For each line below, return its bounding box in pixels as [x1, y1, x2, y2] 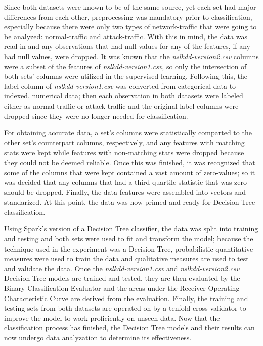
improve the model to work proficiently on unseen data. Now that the [4, 312, 220, 323]
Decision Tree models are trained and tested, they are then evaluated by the [4, 273, 240, 283]
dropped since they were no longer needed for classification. [4, 110, 188, 121]
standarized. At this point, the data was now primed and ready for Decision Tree [4, 196, 255, 207]
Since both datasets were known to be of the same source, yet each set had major [4, 2, 256, 12]
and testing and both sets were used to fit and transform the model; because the [4, 233, 253, 244]
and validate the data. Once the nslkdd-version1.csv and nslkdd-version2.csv [4, 263, 240, 273]
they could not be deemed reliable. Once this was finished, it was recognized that [4, 157, 255, 167]
